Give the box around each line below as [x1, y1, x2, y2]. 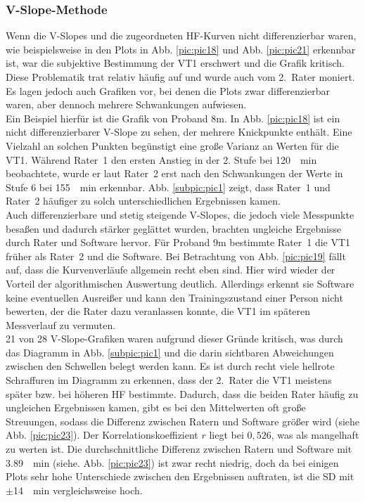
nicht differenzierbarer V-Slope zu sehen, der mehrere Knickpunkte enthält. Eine [6, 124, 352, 139]
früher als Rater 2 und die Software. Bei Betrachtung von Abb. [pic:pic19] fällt [6, 248, 346, 263]
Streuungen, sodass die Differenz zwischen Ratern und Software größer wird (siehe [6, 413, 360, 428]
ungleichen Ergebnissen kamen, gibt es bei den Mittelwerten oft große [6, 400, 306, 415]
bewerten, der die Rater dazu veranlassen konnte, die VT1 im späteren [6, 304, 311, 318]
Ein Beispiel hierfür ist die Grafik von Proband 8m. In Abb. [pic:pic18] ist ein [6, 110, 340, 125]
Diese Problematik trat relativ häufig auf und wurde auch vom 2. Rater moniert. [6, 70, 355, 84]
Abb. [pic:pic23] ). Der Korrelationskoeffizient [6, 427, 198, 442]
